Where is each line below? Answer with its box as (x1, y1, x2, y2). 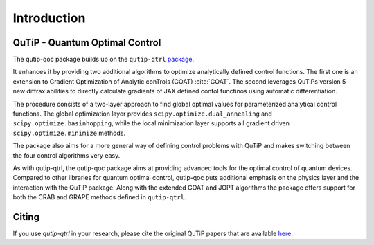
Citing (12, 211, 39, 223)
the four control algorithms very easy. (12, 151, 121, 159)
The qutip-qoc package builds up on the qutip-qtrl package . (12, 55, 194, 64)
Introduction (12, 10, 86, 26)
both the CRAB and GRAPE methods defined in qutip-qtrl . (12, 193, 186, 201)
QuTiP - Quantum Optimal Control (12, 37, 161, 48)
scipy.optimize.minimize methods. (12, 129, 126, 137)
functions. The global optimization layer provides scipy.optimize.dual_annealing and (12, 109, 273, 118)
